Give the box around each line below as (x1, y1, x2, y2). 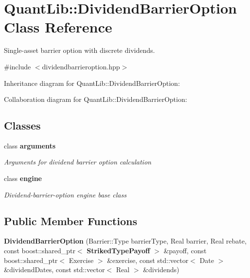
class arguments (4, 140, 56, 150)
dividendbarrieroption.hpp (42, 61, 120, 71)
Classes (4, 118, 41, 133)
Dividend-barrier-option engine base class (4, 189, 126, 199)
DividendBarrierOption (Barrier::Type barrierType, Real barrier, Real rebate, (4, 236, 247, 246)
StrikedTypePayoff (87, 245, 150, 256)
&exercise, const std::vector (107, 255, 189, 265)
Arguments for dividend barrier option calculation (4, 157, 151, 167)
